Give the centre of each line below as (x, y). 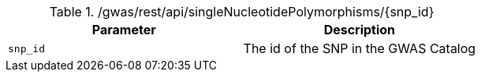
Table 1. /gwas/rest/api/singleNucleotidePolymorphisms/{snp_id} (242, 12)
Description (360, 30)
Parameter (124, 30)
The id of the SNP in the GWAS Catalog (360, 48)
